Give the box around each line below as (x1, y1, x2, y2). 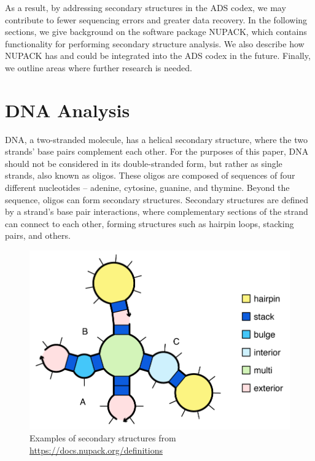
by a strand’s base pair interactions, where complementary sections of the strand (5, 205, 308, 218)
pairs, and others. (5, 229, 71, 242)
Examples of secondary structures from (29, 432, 176, 444)
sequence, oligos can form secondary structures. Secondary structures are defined (5, 193, 308, 206)
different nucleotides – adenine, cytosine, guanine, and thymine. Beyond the (5, 181, 290, 194)
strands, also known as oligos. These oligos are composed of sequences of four (5, 169, 295, 182)
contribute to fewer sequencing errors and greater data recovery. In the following (5, 13, 308, 26)
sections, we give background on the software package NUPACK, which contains (5, 25, 307, 38)
